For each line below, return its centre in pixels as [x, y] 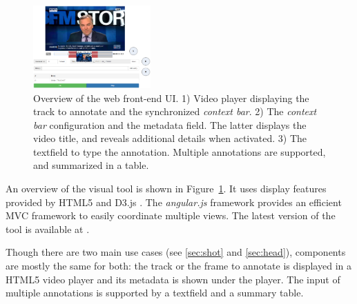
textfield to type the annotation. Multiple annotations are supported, [180, 151]
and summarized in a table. [91, 165]
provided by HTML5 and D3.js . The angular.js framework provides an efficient [174, 202]
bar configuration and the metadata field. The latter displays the [170, 124]
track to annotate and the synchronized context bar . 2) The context [175, 111]
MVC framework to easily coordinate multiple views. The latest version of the [171, 215]
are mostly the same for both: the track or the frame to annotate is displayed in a [178, 266]
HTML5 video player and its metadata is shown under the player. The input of [173, 279]
